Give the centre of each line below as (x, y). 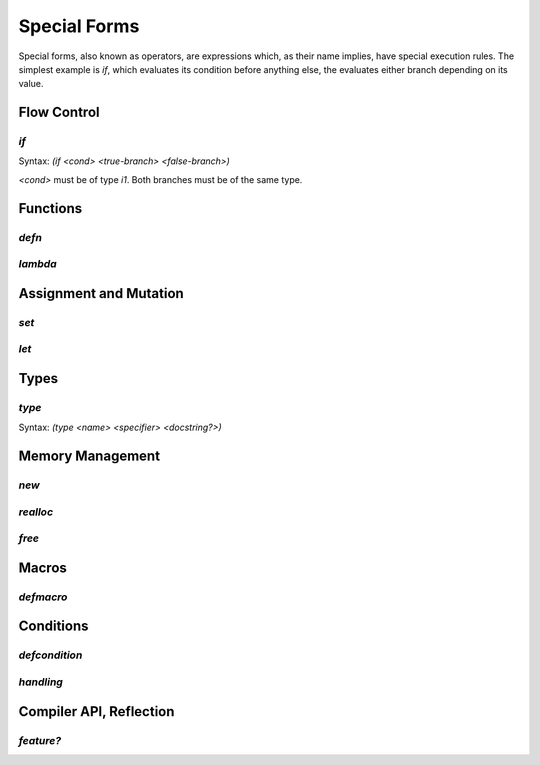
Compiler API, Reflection (96, 711)
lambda (37, 264)
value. (31, 84)
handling (41, 682)
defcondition (50, 655)
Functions (50, 208)
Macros (42, 567)
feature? (40, 740)
